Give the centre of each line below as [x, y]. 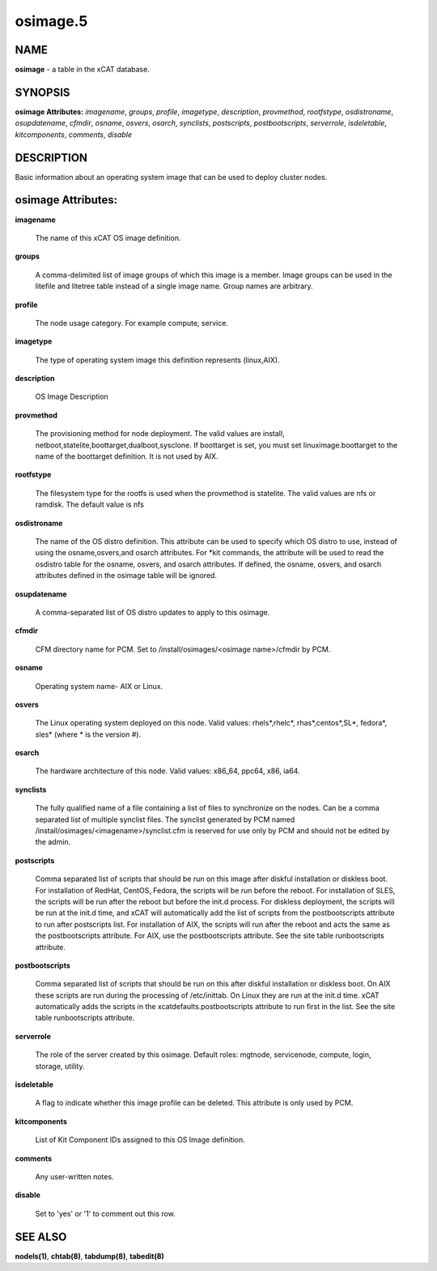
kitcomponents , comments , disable [74, 135]
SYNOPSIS [42, 92]
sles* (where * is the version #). [88, 734]
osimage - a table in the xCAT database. [82, 70]
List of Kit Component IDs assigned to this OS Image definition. [140, 1140]
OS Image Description [72, 396]
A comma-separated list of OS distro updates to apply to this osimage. [153, 612]
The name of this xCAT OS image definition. [108, 238]
